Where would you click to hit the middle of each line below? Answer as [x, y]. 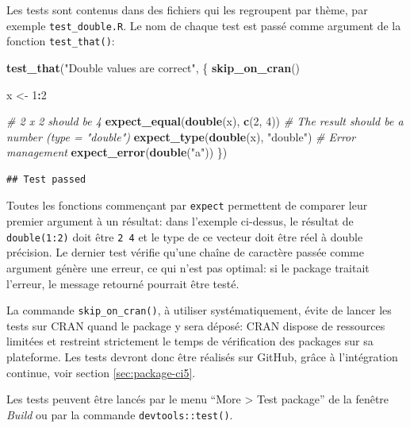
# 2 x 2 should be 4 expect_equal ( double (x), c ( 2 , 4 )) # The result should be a [205, 121]
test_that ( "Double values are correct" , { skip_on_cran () [153, 67]
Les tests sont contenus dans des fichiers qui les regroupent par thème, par [187, 10]
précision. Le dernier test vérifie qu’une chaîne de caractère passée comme [185, 252]
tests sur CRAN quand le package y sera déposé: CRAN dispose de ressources [196, 325]
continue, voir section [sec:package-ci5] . [101, 372]
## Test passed [46, 179]
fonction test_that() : [61, 41]
